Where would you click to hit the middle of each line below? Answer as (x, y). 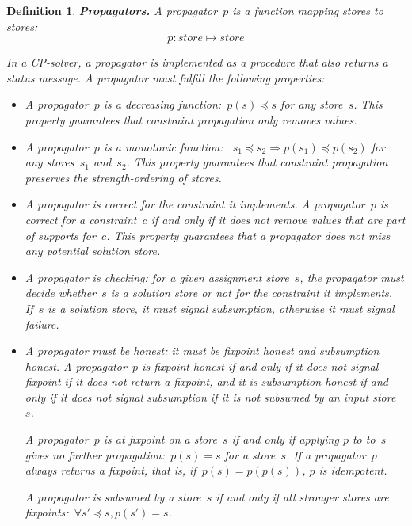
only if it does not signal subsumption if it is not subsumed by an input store (210, 396)
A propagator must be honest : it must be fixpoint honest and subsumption (202, 351)
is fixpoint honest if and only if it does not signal (260, 366)
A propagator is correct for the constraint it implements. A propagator (195, 204)
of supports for (60, 235)
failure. (42, 324)
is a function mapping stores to (308, 10)
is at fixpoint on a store (160, 439)
